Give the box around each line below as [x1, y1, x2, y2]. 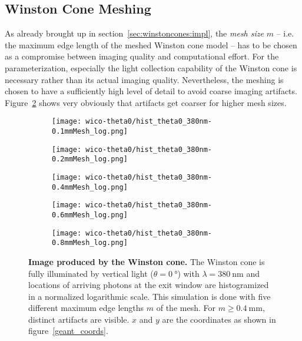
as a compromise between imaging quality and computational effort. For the [5, 50, 279, 62]
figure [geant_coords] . [28, 325, 108, 337]
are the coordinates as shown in [162, 313, 276, 325]
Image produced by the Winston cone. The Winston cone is [28, 255, 265, 267]
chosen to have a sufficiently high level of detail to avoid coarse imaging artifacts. [5, 85, 297, 97]
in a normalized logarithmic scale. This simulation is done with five [28, 290, 271, 302]
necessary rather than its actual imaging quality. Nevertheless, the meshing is [5, 73, 284, 85]
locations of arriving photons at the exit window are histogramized [28, 279, 269, 291]
